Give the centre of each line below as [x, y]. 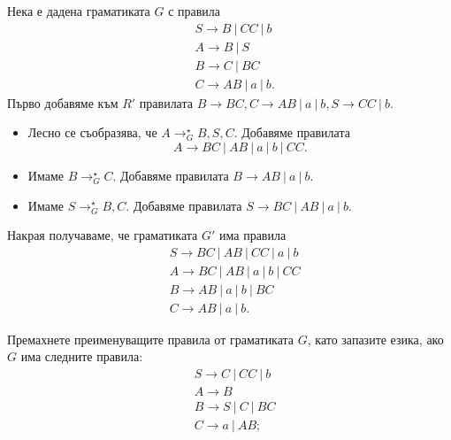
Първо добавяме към [63, 102]
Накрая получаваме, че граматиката [103, 235]
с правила [195, 11]
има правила [253, 235]
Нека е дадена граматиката [79, 11]
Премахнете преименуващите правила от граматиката [151, 339]
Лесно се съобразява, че [92, 132]
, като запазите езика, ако [375, 339]
